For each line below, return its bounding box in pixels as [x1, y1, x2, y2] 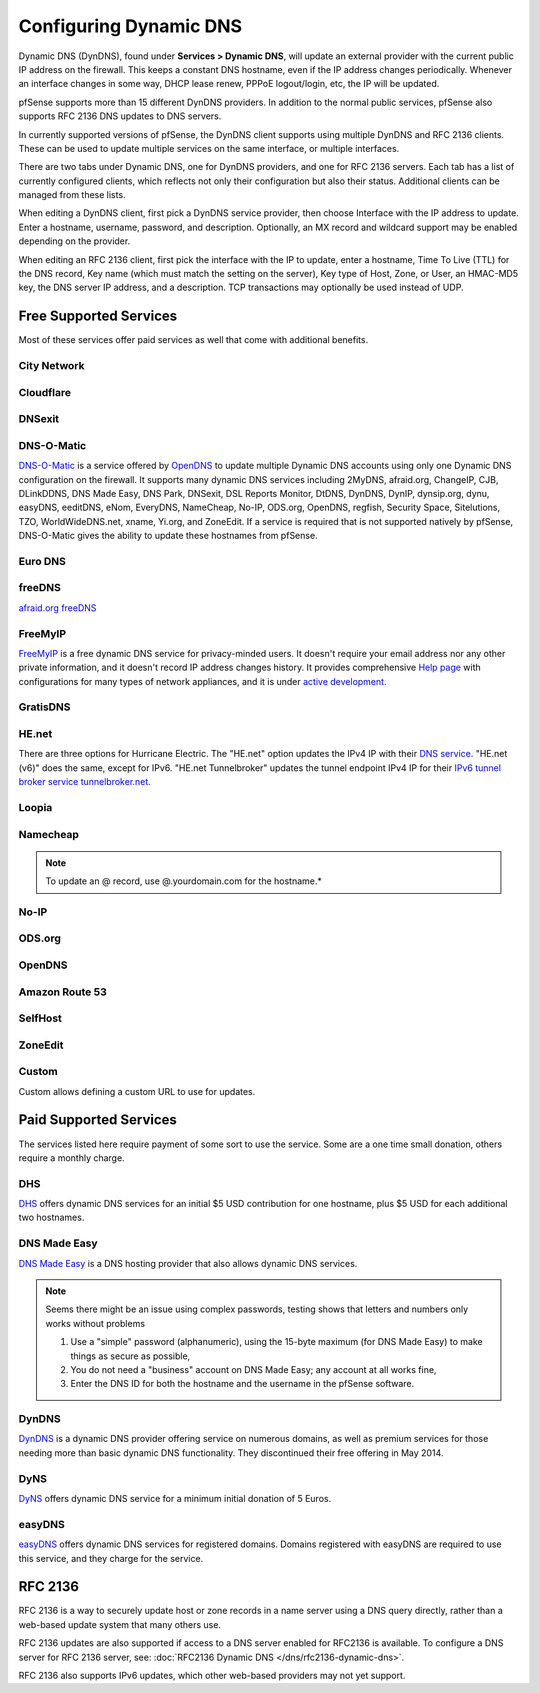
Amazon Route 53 [18, 985, 107, 999]
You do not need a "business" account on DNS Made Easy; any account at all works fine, [70, 1363, 437, 1375]
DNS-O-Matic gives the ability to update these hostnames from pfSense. [18, 530, 319, 542]
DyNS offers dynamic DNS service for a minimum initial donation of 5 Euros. [18, 1493, 332, 1504]
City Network [18, 359, 85, 373]
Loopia [18, 800, 53, 814]
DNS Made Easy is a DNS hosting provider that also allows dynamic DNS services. [18, 1257, 358, 1269]
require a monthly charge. [18, 1151, 125, 1164]
